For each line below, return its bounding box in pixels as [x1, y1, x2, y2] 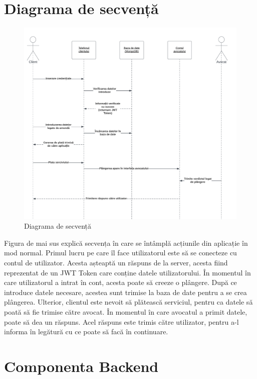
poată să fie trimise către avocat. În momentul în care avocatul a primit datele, [4, 306, 247, 317]
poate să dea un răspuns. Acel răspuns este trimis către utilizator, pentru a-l [4, 316, 239, 327]
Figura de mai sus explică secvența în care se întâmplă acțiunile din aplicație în [4, 237, 248, 248]
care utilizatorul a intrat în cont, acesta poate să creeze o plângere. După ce [4, 277, 237, 288]
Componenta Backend [4, 355, 159, 376]
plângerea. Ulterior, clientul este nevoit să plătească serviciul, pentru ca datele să [4, 297, 253, 307]
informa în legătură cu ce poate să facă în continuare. [4, 326, 168, 337]
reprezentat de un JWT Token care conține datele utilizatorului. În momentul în [4, 267, 251, 277]
